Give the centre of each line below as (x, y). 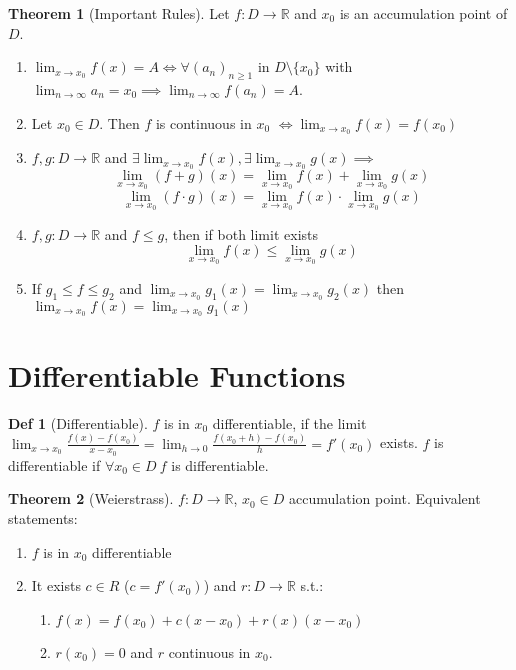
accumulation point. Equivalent (385, 498)
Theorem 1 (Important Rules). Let (119, 13)
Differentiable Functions (177, 374)
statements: (43, 517)
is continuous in (203, 122)
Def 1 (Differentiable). (78, 422)
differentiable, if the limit (289, 422)
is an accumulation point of (423, 13)
